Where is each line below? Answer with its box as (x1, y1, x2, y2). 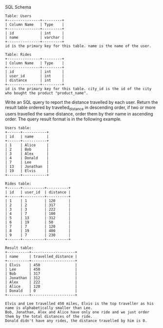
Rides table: (5, 181, 32, 186)
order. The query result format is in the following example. (5, 116, 122, 122)
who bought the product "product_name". (5, 91, 89, 95)
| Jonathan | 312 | (5, 275, 78, 281)
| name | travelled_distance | (5, 254, 78, 259)
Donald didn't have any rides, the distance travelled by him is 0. (5, 318, 147, 323)
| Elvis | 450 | (5, 262, 78, 267)
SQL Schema (5, 4, 32, 10)
